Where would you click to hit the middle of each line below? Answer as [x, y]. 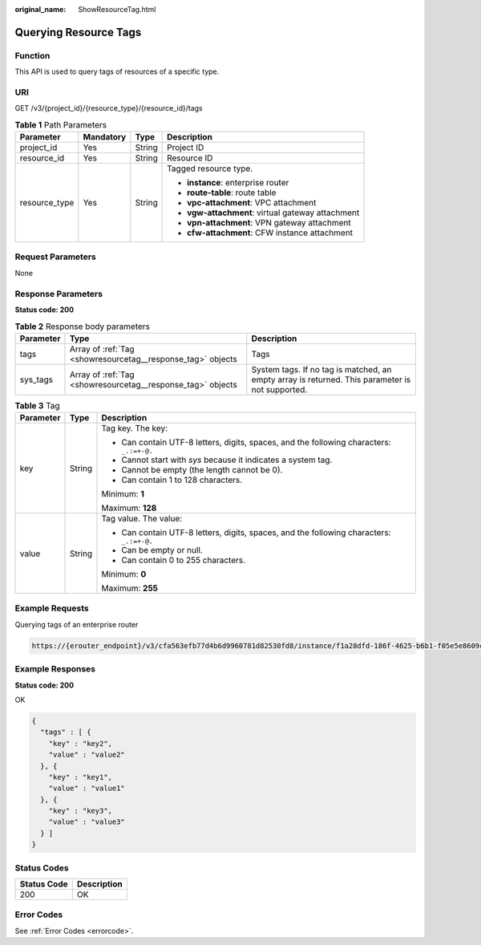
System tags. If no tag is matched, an [321, 369]
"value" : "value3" [87, 822]
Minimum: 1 [123, 494]
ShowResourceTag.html [117, 9]
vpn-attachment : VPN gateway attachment [269, 223]
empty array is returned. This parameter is [331, 379]
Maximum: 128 [129, 508]
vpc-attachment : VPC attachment [252, 203]
